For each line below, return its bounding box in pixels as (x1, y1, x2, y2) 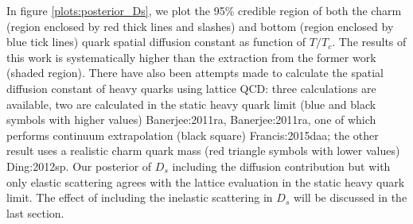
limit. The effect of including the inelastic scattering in (6, 189, 273, 206)
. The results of (332, 33, 407, 50)
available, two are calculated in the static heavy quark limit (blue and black (6, 95, 376, 112)
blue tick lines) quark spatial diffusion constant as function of (6, 33, 306, 50)
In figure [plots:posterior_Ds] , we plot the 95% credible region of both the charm (6, 2, 402, 18)
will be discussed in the (293, 189, 407, 206)
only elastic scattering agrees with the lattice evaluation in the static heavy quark (6, 173, 405, 190)
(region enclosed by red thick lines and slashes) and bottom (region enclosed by (6, 17, 394, 34)
